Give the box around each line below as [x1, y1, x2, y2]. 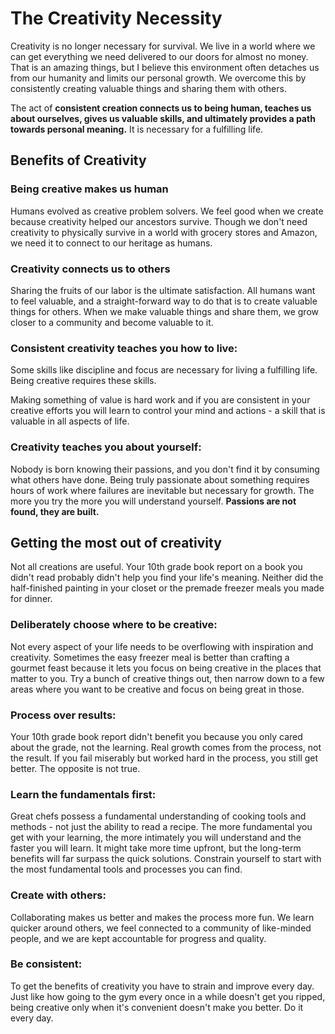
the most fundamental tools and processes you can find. [10, 863, 243, 876]
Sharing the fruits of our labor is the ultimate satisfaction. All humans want [10, 284, 316, 296]
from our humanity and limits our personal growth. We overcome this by [10, 72, 307, 84]
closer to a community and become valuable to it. [10, 316, 214, 328]
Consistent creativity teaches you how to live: [10, 341, 238, 355]
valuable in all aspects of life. [10, 415, 130, 427]
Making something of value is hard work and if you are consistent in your [10, 394, 311, 406]
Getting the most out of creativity [10, 534, 222, 551]
